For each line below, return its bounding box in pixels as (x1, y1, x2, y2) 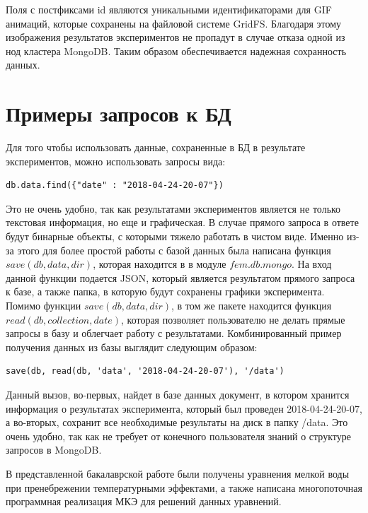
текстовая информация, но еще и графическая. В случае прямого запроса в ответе (6, 215, 359, 230)
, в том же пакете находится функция (171, 298, 332, 313)
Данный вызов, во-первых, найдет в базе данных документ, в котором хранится (6, 387, 350, 401)
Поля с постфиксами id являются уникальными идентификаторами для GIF (6, 2, 332, 16)
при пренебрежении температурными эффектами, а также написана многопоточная (6, 480, 362, 495)
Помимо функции (6, 298, 81, 313)
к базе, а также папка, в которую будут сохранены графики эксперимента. (6, 284, 325, 299)
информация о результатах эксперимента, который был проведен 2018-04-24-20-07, (6, 401, 362, 415)
